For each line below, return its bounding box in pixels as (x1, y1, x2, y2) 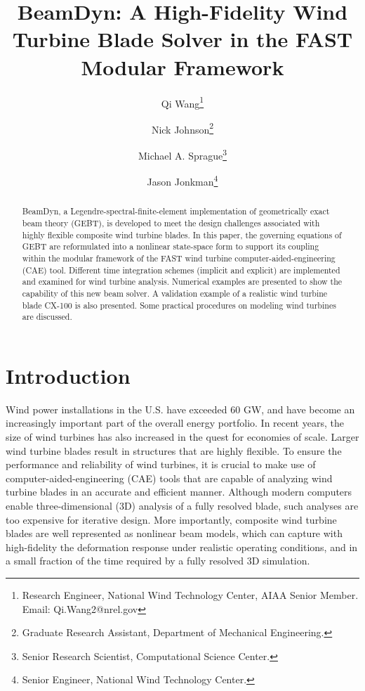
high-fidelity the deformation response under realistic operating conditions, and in (6, 539, 358, 554)
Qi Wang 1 (161, 93, 204, 110)
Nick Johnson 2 (151, 120, 214, 136)
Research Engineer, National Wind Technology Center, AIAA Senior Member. (22, 587, 359, 602)
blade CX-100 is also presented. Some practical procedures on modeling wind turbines (22, 299, 336, 311)
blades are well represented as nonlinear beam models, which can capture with (6, 526, 343, 541)
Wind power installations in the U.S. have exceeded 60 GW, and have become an (6, 401, 355, 416)
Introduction (6, 361, 131, 389)
